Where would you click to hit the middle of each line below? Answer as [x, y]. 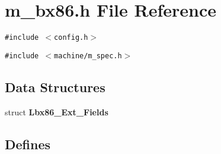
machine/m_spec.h [88, 56]
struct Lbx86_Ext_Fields [57, 111]
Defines [28, 144]
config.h [71, 38]
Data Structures [55, 87]
